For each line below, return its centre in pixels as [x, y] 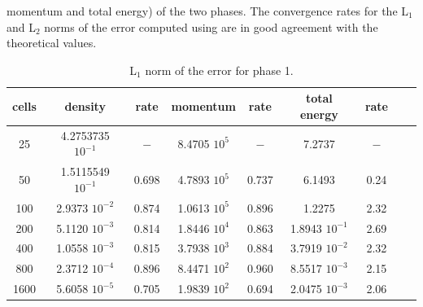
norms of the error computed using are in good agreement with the [211, 26]
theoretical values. [52, 43]
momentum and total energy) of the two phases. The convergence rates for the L [208, 11]
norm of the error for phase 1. [219, 70]
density [85, 106]
